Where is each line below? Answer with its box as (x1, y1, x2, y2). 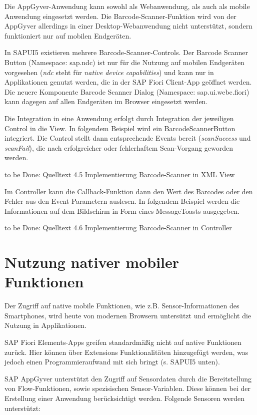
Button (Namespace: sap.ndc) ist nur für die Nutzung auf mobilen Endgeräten (4, 57, 244, 67)
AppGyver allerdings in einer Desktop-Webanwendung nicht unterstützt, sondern (4, 21, 252, 31)
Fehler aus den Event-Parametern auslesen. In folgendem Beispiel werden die (4, 196, 240, 206)
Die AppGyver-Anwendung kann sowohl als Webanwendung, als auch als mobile (4, 1, 250, 11)
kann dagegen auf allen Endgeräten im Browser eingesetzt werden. (4, 96, 208, 107)
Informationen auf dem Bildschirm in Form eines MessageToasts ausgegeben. (4, 205, 240, 216)
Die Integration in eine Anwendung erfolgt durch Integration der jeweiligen (4, 113, 234, 123)
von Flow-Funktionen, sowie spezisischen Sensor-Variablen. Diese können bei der (4, 383, 250, 393)
